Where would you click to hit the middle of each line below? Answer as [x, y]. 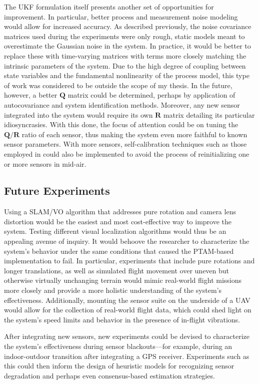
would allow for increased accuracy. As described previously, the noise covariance [128, 26]
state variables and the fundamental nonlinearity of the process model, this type [127, 75]
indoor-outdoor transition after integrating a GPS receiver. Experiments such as [127, 356]
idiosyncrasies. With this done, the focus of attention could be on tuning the [121, 124]
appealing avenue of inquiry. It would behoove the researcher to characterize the [127, 241]
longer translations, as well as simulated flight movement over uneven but [117, 270]
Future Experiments [57, 190]
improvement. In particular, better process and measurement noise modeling [121, 16]
